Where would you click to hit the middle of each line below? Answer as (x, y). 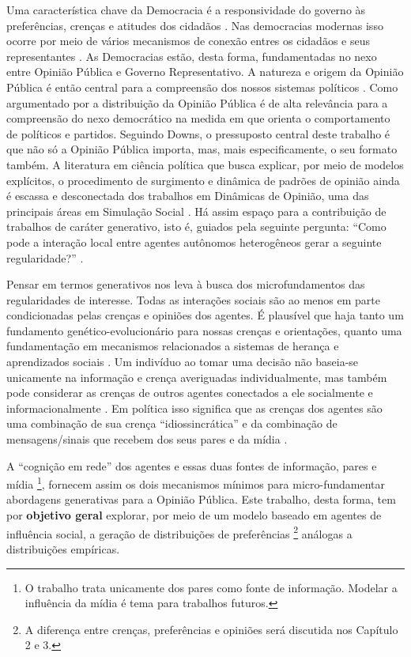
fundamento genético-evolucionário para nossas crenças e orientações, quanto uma (204, 330)
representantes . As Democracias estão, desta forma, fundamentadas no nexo (192, 56)
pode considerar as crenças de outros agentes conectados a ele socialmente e (190, 393)
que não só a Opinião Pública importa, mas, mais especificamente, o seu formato (202, 149)
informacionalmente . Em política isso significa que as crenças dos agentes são (194, 408)
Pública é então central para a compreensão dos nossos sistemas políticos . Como (202, 87)
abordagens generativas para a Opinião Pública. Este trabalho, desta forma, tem (201, 499)
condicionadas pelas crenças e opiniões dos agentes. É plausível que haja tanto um (205, 315)
